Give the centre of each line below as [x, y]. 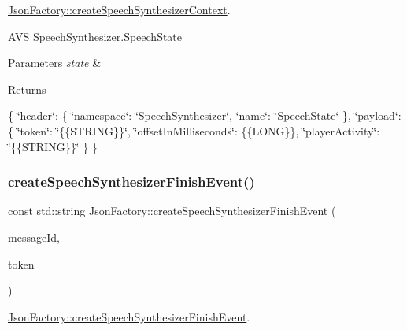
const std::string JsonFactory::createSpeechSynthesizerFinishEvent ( [172, 211]
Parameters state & [55, 63]
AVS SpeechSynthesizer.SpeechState [95, 36]
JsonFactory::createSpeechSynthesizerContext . [119, 9]
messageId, [34, 237]
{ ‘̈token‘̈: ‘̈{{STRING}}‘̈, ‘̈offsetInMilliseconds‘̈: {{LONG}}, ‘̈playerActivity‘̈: [194, 130]
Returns [27, 89]
